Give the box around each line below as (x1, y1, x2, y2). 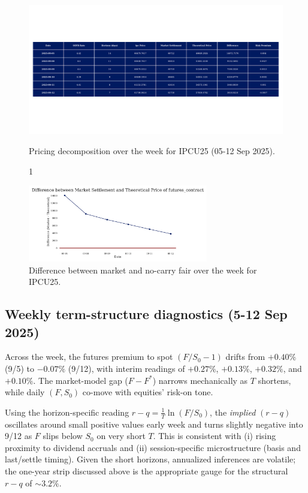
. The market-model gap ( (33, 374, 128, 386)
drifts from (225, 350, 265, 363)
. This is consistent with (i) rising (153, 429, 276, 442)
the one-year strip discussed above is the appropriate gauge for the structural (5, 464, 288, 477)
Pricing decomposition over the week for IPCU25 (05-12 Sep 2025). (29, 144, 275, 157)
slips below (43, 429, 83, 442)
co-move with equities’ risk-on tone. (82, 386, 213, 398)
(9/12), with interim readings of (68, 362, 185, 374)
